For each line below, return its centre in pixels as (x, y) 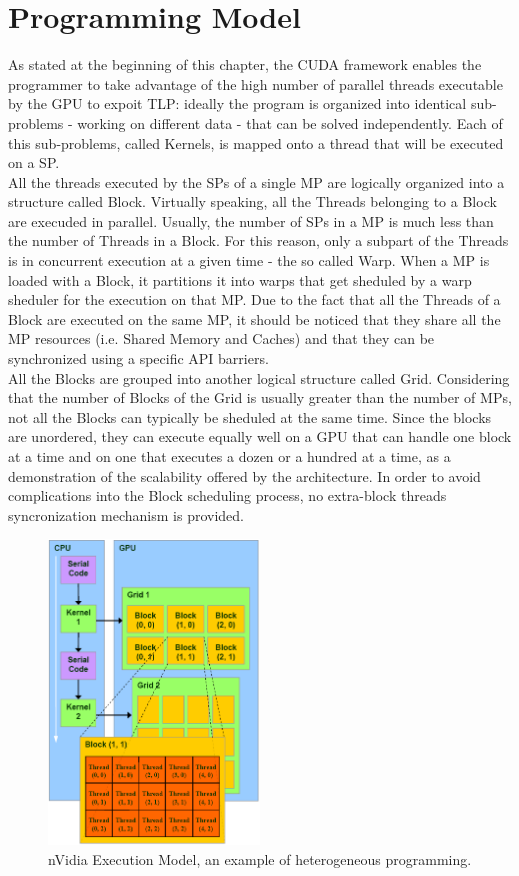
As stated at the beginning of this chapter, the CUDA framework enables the (245, 64)
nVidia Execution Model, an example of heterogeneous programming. (260, 858)
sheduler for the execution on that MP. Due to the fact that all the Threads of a (254, 299)
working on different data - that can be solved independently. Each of (290, 122)
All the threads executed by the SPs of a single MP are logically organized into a (256, 181)
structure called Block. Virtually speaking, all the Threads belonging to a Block (252, 201)
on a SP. (34, 162)
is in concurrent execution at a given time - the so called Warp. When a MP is (249, 260)
